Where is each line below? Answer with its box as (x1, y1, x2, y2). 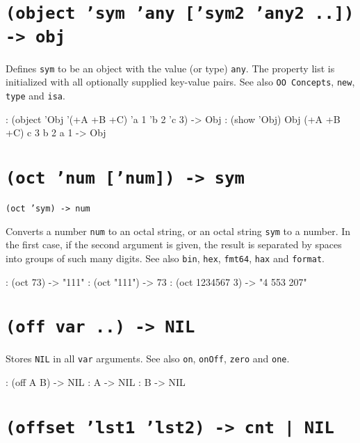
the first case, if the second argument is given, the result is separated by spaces (6, 237, 342, 252)
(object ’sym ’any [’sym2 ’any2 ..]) (6, 3, 354, 24)
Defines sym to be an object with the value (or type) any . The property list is (6, 61, 335, 75)
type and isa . (6, 88, 65, 102)
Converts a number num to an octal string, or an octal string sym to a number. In (6, 223, 351, 238)
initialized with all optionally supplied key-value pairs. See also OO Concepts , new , (6, 74, 355, 89)
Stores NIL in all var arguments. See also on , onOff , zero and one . (6, 351, 290, 366)
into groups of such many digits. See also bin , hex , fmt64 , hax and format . (6, 250, 325, 265)
